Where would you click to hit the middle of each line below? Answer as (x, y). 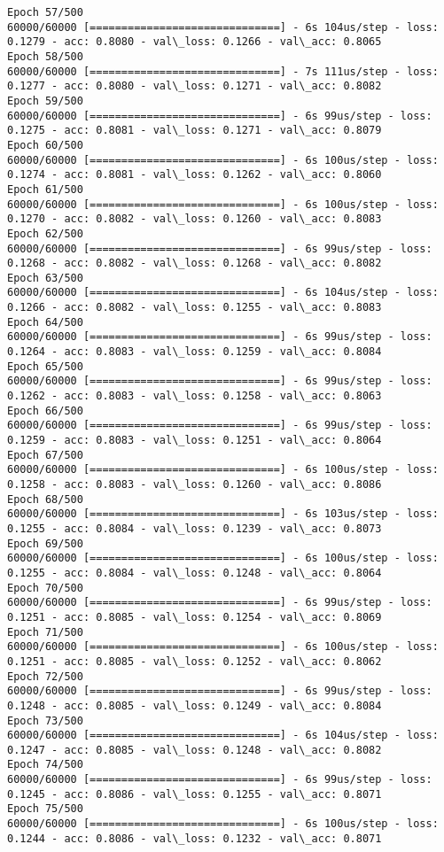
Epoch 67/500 (45, 455)
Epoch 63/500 (45, 278)
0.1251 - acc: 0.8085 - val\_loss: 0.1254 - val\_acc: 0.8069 (195, 617)
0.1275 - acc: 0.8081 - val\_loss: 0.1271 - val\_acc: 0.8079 (195, 131)
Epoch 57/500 (45, 12)
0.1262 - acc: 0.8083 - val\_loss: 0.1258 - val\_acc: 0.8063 (195, 396)
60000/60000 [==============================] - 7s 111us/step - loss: (223, 71)
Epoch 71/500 (45, 632)
